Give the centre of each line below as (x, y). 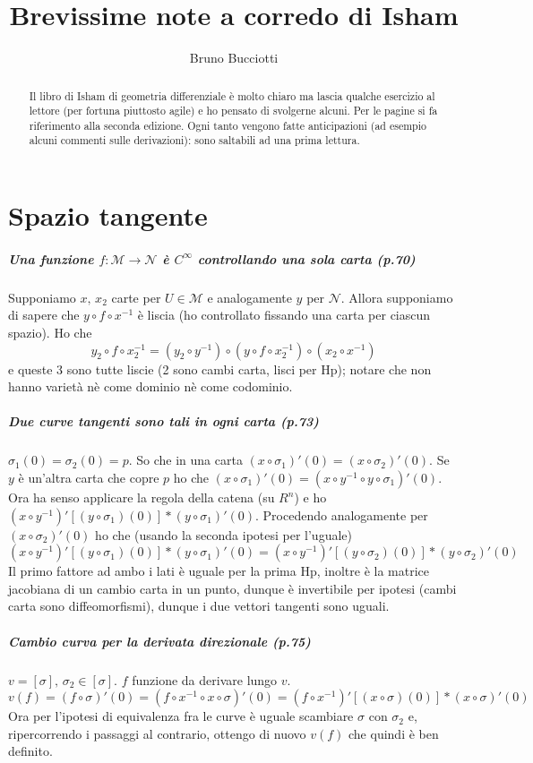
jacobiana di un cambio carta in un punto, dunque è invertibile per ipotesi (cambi (232, 588)
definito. (30, 751)
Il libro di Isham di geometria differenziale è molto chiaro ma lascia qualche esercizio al (232, 95)
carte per (136, 297)
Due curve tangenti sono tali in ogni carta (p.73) (163, 421)
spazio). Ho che (50, 333)
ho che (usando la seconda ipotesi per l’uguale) (224, 534)
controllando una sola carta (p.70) (306, 258)
